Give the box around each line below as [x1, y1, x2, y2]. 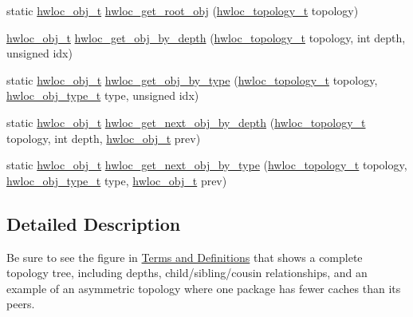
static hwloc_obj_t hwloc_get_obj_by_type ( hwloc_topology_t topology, [6, 71, 378, 88]
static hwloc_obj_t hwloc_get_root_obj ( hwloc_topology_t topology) [6, 2, 359, 18]
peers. [6, 295, 35, 312]
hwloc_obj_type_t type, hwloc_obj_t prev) [6, 172, 227, 188]
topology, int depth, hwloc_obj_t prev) [6, 129, 201, 146]
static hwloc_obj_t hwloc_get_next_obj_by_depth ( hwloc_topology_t [6, 113, 366, 130]
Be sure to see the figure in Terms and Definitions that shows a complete [6, 248, 363, 265]
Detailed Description [6, 211, 181, 236]
